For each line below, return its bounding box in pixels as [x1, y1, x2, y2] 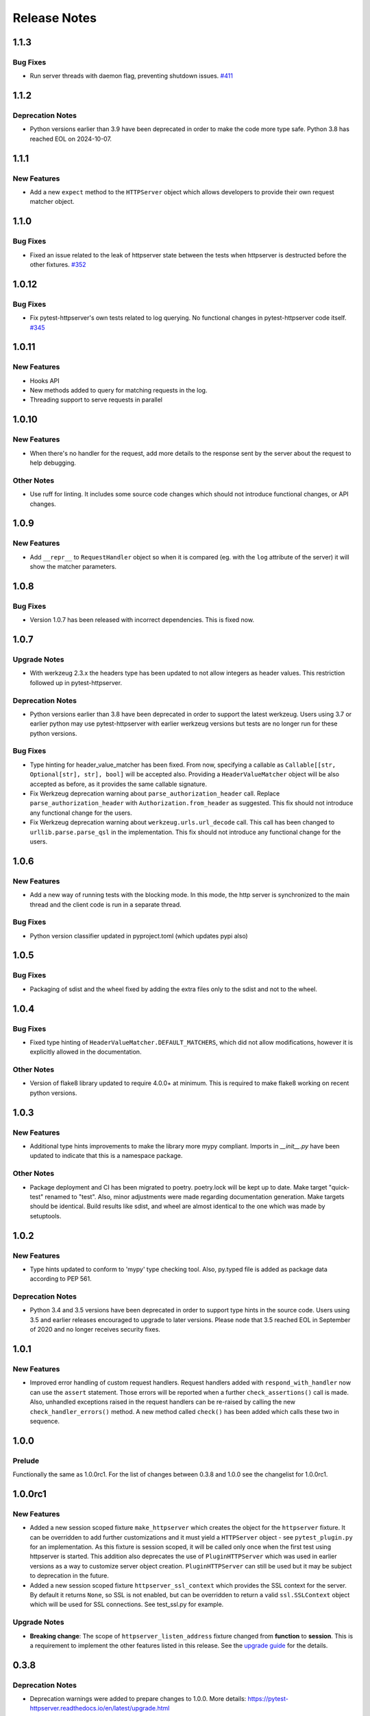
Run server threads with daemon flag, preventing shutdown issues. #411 [29, 72, 233, 80]
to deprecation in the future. [29, 1572, 109, 1580]
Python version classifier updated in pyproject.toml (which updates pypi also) [29, 931, 248, 940]
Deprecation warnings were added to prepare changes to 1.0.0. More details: [29, 1695, 247, 1703]
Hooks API [29, 376, 60, 384]
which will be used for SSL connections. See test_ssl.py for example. [29, 1600, 224, 1609]
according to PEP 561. [29, 1275, 92, 1283]
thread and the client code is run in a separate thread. [29, 900, 182, 909]
